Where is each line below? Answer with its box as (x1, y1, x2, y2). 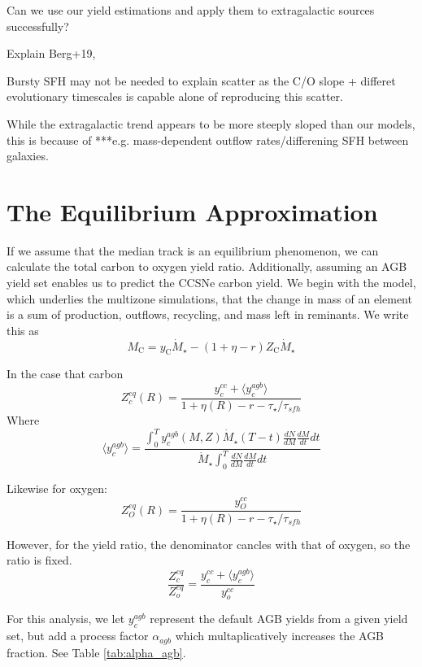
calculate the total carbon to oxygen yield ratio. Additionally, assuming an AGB (7, 258, 407, 275)
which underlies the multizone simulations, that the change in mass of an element (7, 290, 412, 307)
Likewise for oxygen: (7, 480, 107, 497)
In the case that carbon (7, 365, 124, 382)
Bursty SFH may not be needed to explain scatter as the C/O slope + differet (7, 72, 396, 89)
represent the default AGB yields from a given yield (150, 610, 408, 627)
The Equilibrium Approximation (7, 194, 378, 228)
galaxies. (7, 147, 49, 164)
